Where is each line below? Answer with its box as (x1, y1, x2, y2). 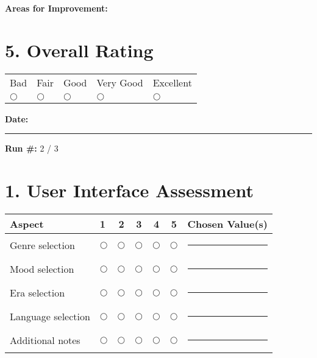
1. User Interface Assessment (5, 178, 254, 203)
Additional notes (10, 333, 80, 348)
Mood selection (10, 262, 74, 276)
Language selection (10, 309, 90, 324)
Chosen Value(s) (187, 217, 268, 231)
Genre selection (10, 238, 75, 253)
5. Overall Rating (5, 37, 154, 62)
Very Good (96, 75, 143, 89)
